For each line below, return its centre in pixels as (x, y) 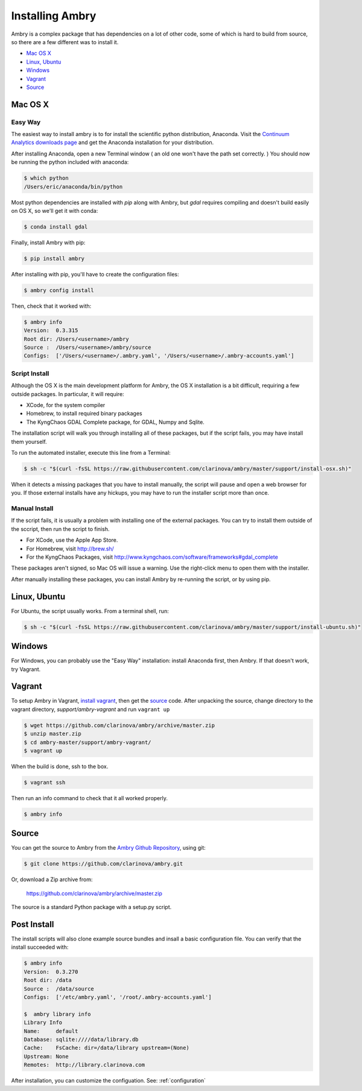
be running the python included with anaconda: (70, 162)
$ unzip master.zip (52, 734)
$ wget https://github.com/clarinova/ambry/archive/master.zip (119, 725)
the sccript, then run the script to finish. (60, 529)
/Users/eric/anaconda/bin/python (73, 187)
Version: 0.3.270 (51, 972)
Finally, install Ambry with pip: (48, 243)
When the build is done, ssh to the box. (60, 766)
